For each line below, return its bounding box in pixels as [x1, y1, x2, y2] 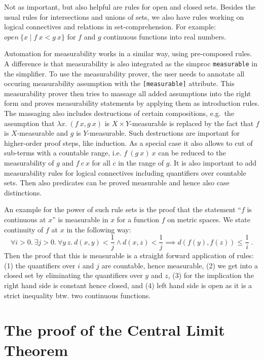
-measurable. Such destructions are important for [87, 128, 240, 138]
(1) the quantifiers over [4, 260, 76, 270]
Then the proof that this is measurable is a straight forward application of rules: [4, 250, 254, 261]
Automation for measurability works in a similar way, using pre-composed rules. [4, 48, 252, 59]
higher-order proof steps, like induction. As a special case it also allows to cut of [4, 137, 253, 148]
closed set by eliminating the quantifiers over [4, 270, 143, 281]
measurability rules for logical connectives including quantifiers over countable [4, 167, 246, 178]
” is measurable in [52, 214, 108, 224]
